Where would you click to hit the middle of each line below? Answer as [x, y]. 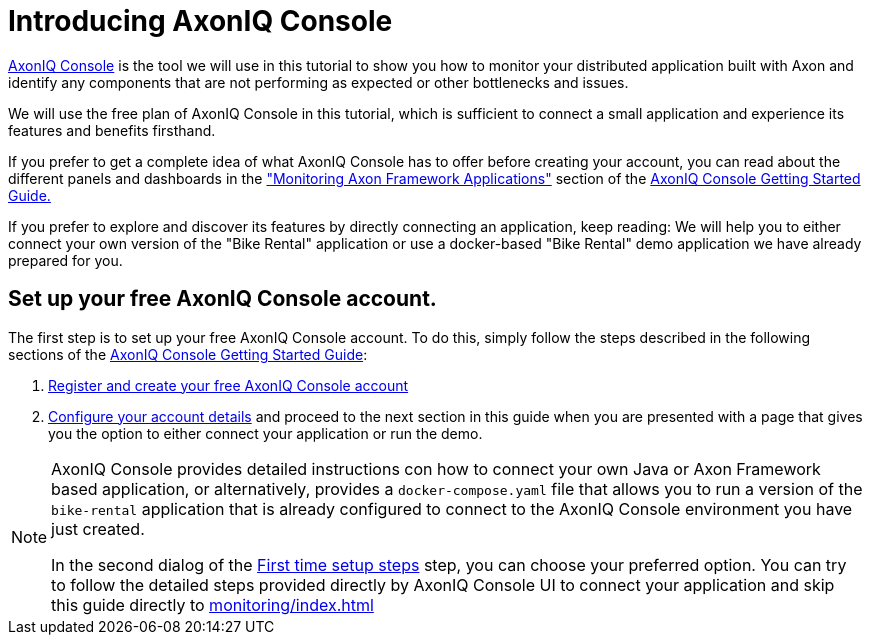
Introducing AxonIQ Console [200, 21]
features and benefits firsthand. [112, 130]
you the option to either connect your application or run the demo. [265, 433]
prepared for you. [65, 260]
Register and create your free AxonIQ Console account [228, 385]
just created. [98, 528]
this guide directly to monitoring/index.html [212, 604]
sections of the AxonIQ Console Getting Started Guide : [188, 354]
